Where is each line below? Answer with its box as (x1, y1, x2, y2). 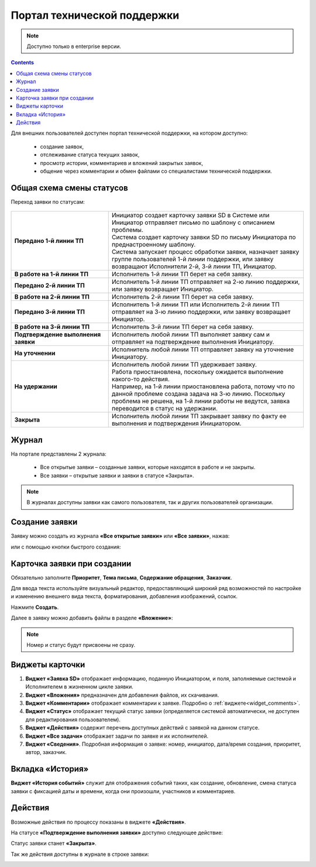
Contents (11, 59, 35, 66)
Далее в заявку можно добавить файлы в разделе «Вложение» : (11, 615, 173, 622)
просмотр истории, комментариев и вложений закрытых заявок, (40, 159, 203, 166)
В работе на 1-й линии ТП (14, 270, 89, 278)
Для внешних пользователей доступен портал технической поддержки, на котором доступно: (11, 129, 248, 137)
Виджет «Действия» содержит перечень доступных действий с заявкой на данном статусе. (25, 724, 260, 731)
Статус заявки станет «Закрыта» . (11, 840, 97, 847)
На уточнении (14, 349, 56, 357)
